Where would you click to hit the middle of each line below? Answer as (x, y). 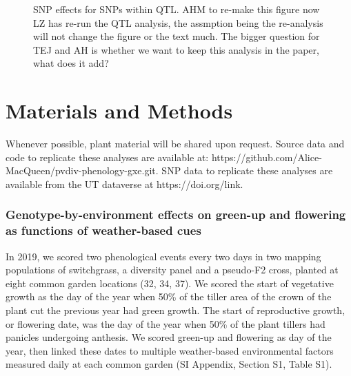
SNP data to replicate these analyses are (247, 170)
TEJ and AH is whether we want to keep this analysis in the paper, (176, 49)
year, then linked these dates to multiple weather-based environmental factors (170, 350)
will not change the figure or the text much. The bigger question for (177, 36)
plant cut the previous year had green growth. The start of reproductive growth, (175, 310)
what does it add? (71, 63)
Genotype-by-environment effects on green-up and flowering (176, 215)
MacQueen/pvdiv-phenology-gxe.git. (82, 170)
